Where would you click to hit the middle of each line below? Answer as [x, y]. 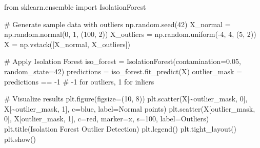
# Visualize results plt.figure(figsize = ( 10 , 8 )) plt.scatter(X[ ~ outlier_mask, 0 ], [126, 99]
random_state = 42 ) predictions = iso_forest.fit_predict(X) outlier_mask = [123, 71]
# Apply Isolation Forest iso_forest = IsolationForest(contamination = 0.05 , [123, 61]
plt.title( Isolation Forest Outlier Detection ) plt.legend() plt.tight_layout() [121, 128]
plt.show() [20, 139]
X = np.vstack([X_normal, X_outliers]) [67, 44]
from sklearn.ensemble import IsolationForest [75, 7]
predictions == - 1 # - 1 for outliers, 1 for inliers [79, 81]
